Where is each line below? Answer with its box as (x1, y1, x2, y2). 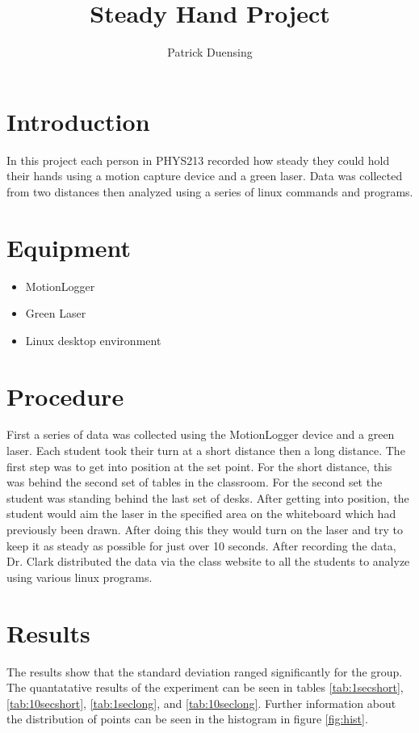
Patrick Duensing (167, 44, 253, 61)
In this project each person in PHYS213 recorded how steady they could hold (6, 151, 390, 168)
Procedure (6, 379, 124, 412)
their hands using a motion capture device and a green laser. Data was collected (6, 167, 403, 184)
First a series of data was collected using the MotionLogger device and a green (6, 426, 395, 443)
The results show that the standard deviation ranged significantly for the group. (6, 663, 403, 680)
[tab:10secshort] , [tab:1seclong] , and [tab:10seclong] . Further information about (6, 694, 396, 711)
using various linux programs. (6, 568, 153, 585)
